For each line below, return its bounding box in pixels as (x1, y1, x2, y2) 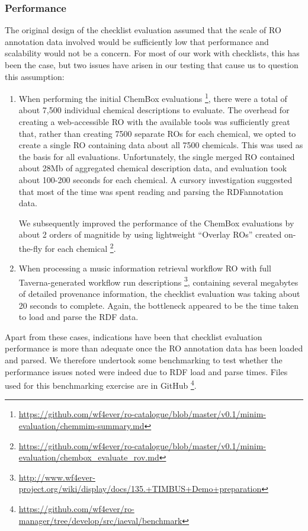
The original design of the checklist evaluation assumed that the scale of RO (5, 24, 281, 36)
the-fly (18, 242, 43, 254)
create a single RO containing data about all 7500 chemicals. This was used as (18, 139, 303, 151)
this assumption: (5, 70, 65, 82)
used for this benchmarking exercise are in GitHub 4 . (5, 378, 197, 391)
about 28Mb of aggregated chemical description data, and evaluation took (18, 162, 287, 174)
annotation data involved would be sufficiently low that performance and (5, 35, 269, 47)
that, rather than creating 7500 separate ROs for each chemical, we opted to (18, 127, 296, 139)
